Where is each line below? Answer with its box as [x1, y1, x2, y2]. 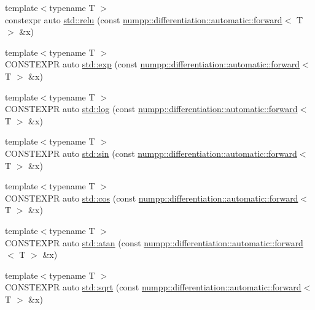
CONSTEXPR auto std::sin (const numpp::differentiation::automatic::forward [5, 146, 297, 159]
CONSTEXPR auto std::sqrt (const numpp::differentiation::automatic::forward [5, 281, 301, 293]
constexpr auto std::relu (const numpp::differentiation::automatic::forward [5, 13, 282, 26]
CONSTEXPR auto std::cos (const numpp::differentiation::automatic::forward [5, 191, 298, 204]
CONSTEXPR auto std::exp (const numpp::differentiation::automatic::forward [5, 58, 300, 70]
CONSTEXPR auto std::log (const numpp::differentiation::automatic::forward [5, 102, 298, 115]
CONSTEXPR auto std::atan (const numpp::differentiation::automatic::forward [5, 236, 303, 249]
